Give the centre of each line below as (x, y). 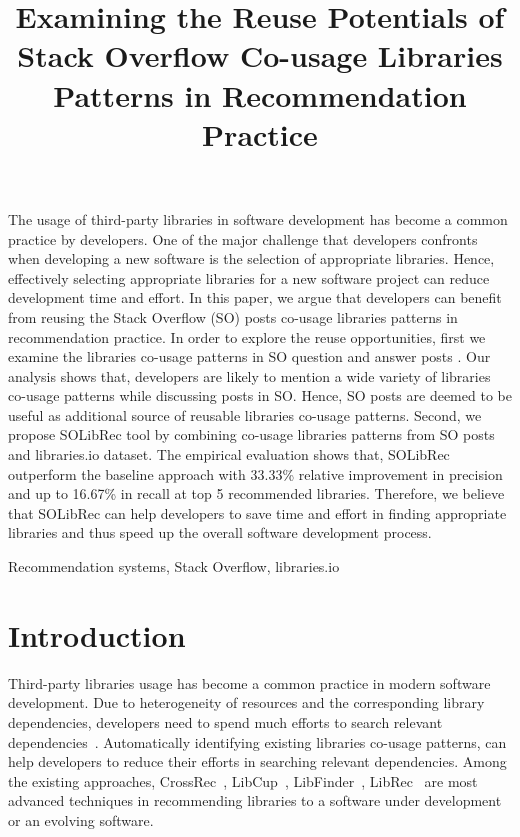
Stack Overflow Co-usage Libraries (260, 55)
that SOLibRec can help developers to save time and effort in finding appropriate (257, 512)
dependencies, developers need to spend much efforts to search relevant (225, 721)
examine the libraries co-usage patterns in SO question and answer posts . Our (249, 356)
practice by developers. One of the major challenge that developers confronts (243, 238)
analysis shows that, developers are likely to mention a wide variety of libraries (249, 375)
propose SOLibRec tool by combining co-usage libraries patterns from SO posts (251, 434)
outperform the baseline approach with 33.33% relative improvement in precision (255, 473)
